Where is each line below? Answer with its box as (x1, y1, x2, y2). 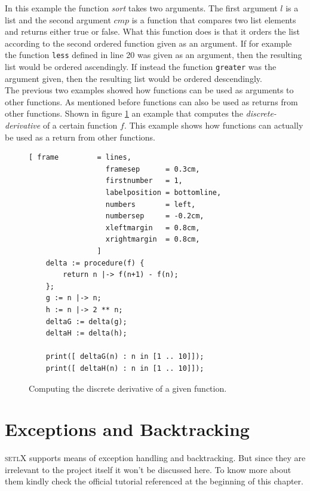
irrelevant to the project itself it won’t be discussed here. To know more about (5, 463, 291, 475)
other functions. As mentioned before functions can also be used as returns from (5, 95, 298, 108)
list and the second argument (5, 13, 111, 26)
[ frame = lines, (29, 153, 131, 162)
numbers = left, (105, 200, 196, 209)
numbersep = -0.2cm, (105, 212, 204, 221)
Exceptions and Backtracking (5, 417, 250, 441)
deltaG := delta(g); (45, 317, 127, 326)
